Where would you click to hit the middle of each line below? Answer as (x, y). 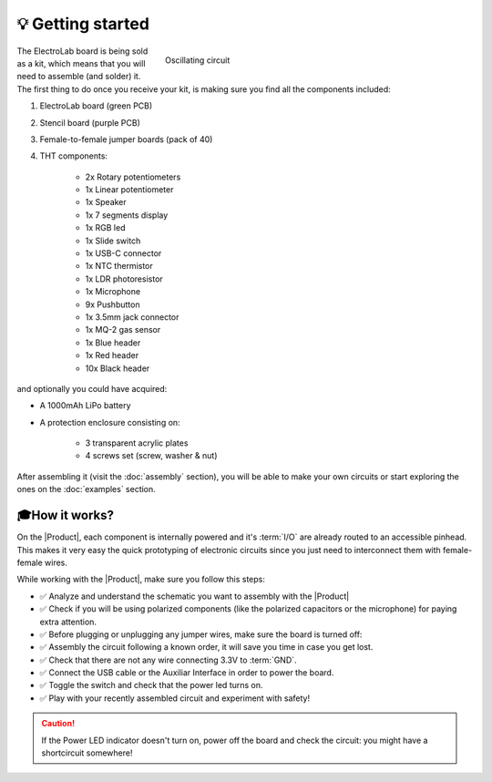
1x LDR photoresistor (124, 279)
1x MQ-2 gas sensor (123, 330)
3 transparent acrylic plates (137, 443)
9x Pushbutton (113, 304)
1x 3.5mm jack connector (132, 317)
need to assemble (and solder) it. (79, 77)
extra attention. (68, 622)
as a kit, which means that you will (81, 63)
